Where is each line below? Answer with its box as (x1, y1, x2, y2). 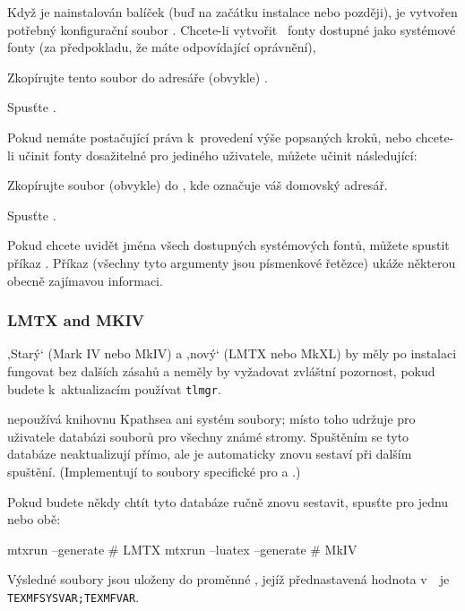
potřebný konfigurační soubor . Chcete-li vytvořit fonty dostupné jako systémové (7, 20, 456, 39)
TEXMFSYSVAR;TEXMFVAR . (7, 587, 140, 606)
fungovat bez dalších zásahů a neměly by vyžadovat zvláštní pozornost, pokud (7, 361, 435, 380)
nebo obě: (7, 510, 61, 529)
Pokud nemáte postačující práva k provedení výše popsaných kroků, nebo (7, 127, 412, 146)
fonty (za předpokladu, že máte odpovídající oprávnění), (7, 38, 316, 56)
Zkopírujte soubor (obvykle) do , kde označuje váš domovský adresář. (7, 176, 388, 194)
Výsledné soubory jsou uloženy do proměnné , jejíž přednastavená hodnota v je (7, 570, 450, 589)
